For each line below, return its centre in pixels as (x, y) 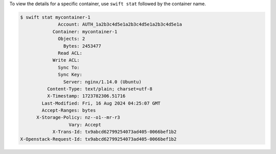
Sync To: (69, 67)
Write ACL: (66, 60)
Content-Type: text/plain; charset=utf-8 (100, 89)
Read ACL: (70, 53)
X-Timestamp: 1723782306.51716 (86, 96)
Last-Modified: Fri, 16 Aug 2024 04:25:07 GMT (101, 103)
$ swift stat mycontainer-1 (55, 17)
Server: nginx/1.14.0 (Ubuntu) (102, 82)
